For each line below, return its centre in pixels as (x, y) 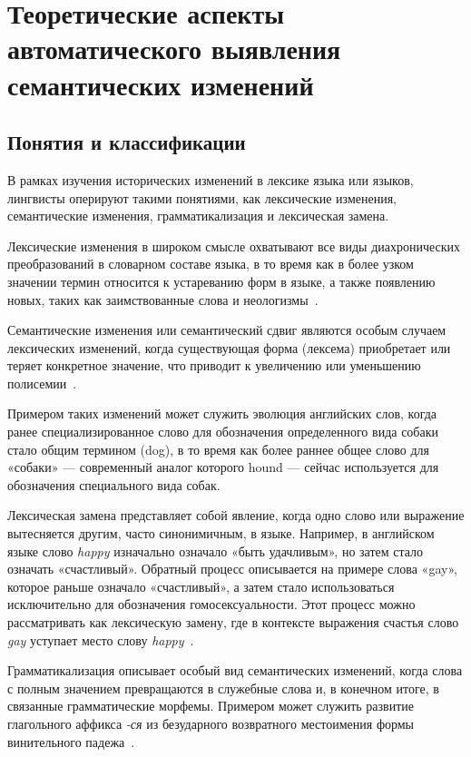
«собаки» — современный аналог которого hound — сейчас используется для (223, 467)
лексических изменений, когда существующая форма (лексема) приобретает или (229, 347)
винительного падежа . (71, 741)
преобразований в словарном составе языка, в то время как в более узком (211, 264)
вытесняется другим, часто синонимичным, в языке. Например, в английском (221, 533)
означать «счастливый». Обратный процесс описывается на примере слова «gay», (232, 569)
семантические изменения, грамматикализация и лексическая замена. (198, 216)
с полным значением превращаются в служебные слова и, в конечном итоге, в (223, 688)
